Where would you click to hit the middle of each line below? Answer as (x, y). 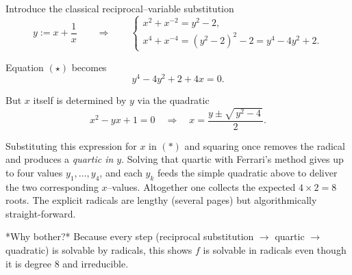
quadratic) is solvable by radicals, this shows (99, 249)
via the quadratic (173, 100)
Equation (25, 67)
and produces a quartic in (60, 159)
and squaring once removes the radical (265, 145)
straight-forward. (41, 213)
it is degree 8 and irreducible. (67, 263)
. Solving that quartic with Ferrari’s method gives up (232, 159)
